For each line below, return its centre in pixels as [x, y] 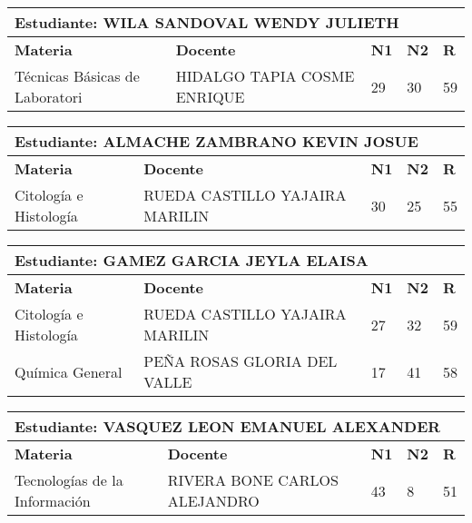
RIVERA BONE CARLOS [253, 480]
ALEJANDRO [213, 501]
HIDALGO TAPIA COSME [265, 76]
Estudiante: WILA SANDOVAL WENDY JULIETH [207, 22]
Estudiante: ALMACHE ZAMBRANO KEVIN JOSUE [216, 141]
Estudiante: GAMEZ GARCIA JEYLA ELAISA [192, 260]
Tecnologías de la [69, 480]
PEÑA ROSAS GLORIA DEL [241, 361]
